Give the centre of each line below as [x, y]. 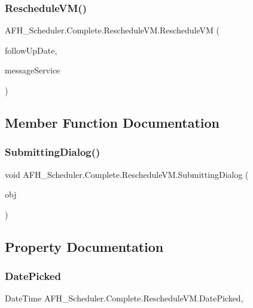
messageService [33, 70]
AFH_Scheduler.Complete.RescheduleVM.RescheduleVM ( [112, 30]
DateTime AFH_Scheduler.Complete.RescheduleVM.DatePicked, [124, 298]
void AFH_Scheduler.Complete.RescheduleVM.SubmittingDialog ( [127, 174]
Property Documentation [84, 246]
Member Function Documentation [112, 122]
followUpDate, [31, 50]
